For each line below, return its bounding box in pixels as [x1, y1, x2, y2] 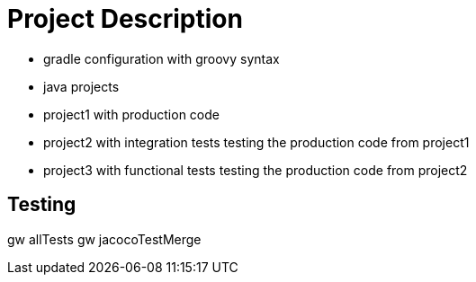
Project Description [7, 4, 243, 34]
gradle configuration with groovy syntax [43, 50, 280, 66]
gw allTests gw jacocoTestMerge [7, 231, 202, 247]
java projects [43, 78, 120, 94]
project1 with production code [43, 106, 220, 122]
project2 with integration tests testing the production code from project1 [43, 134, 470, 150]
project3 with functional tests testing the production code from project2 [43, 162, 468, 178]
